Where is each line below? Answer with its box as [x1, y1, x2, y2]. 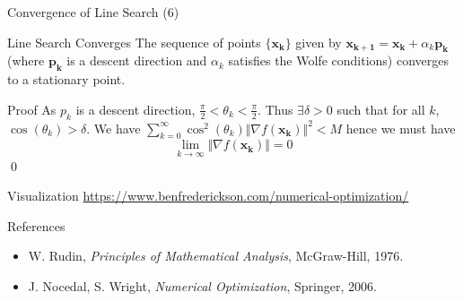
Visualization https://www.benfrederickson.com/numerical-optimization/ [7, 186, 409, 205]
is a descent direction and [66, 51, 207, 70]
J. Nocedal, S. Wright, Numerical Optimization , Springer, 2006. [28, 276, 377, 295]
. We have [86, 118, 141, 137]
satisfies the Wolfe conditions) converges [228, 51, 449, 70]
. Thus [258, 99, 293, 118]
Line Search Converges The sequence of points [7, 32, 261, 51]
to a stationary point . [7, 70, 126, 89]
